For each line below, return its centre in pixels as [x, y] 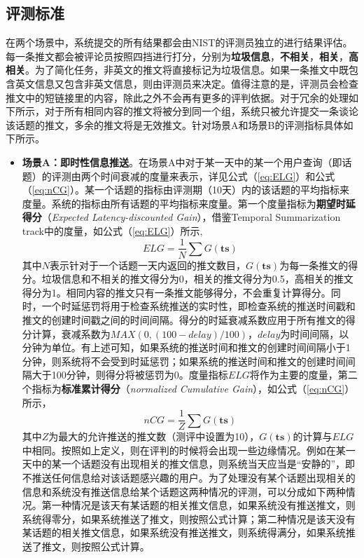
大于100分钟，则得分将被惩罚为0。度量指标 [130, 375]
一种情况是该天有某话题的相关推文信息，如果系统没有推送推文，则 [203, 505]
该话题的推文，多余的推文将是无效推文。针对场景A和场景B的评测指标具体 [175, 124]
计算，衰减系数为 [71, 333]
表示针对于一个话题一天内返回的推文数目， [148, 265]
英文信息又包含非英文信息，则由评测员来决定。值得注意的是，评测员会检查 [187, 83]
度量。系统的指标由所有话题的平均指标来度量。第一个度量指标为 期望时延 [189, 203]
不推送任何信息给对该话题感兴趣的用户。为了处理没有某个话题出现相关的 [189, 477]
